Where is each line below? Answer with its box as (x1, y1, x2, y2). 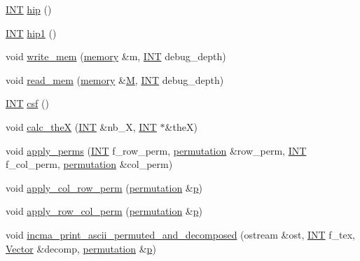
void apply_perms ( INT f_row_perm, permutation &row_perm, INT (6, 143, 307, 157)
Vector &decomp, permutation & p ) (6, 241, 156, 255)
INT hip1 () (6, 25, 57, 40)
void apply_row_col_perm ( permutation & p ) (6, 204, 202, 218)
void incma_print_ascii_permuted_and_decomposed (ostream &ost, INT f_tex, (6, 227, 356, 241)
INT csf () (6, 96, 49, 111)
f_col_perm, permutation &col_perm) (6, 157, 173, 171)
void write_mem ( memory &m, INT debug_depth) (6, 49, 226, 64)
